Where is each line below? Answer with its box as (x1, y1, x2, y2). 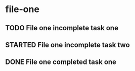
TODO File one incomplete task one (5, 24, 119, 32)
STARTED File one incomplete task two (5, 40, 130, 49)
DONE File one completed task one (5, 58, 117, 66)
